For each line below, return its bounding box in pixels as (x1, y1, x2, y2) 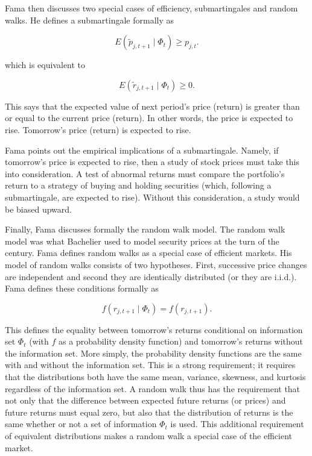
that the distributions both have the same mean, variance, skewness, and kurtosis (5, 370, 306, 383)
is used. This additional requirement (170, 417, 304, 430)
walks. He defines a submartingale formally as (5, 13, 174, 26)
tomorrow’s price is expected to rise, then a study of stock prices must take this (5, 155, 300, 168)
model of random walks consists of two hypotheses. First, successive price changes (5, 258, 307, 270)
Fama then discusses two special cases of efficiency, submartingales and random (5, 2, 298, 14)
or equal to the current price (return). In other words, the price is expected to (5, 111, 293, 124)
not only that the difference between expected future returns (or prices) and (5, 394, 286, 407)
